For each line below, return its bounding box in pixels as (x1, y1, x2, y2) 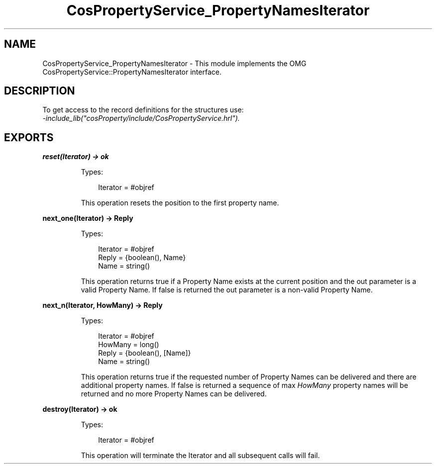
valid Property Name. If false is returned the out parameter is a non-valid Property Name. (81, 285, 373, 294)
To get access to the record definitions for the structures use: (42, 105, 244, 114)
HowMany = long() (98, 340, 159, 349)
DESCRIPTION (4, 85, 75, 97)
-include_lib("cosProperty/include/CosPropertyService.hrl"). (42, 114, 240, 123)
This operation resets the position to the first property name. (81, 198, 279, 207)
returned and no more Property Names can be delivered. (81, 389, 267, 398)
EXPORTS (4, 131, 54, 144)
